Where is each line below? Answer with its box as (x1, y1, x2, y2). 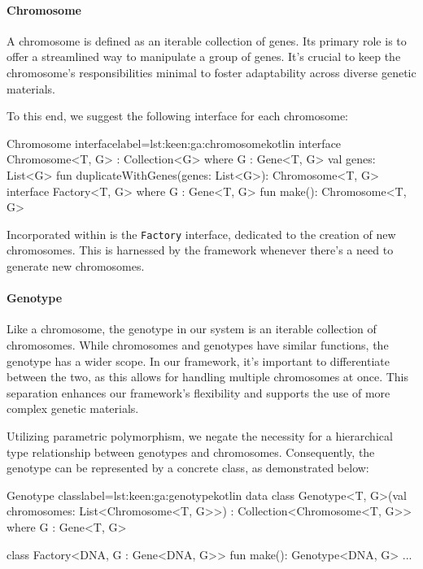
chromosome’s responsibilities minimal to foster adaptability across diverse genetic (7, 63, 416, 80)
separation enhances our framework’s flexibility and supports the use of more (7, 384, 390, 401)
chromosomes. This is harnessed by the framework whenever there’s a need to (7, 241, 394, 258)
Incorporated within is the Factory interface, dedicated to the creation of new (7, 225, 396, 242)
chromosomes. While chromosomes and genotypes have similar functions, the (7, 336, 389, 353)
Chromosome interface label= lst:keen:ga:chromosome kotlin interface (7, 134, 342, 151)
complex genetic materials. (7, 400, 139, 417)
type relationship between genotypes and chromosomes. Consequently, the (7, 443, 375, 460)
